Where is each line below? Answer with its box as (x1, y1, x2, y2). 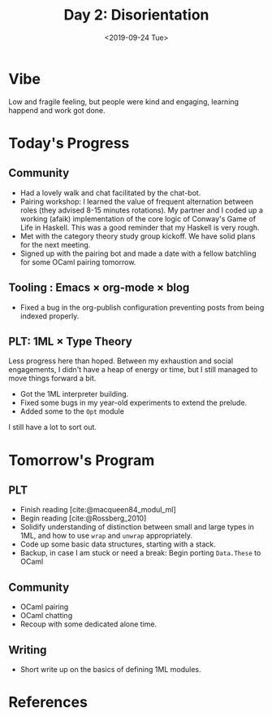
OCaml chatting (19, 611, 73, 621)
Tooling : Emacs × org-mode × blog (8, 281, 190, 295)
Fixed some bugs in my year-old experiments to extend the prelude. (19, 398, 248, 408)
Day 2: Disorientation (63, 6, 209, 24)
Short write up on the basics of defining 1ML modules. (19, 664, 201, 674)
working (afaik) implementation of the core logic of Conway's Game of (19, 213, 257, 223)
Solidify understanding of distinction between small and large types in (19, 522, 254, 532)
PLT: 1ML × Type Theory (8, 334, 132, 348)
